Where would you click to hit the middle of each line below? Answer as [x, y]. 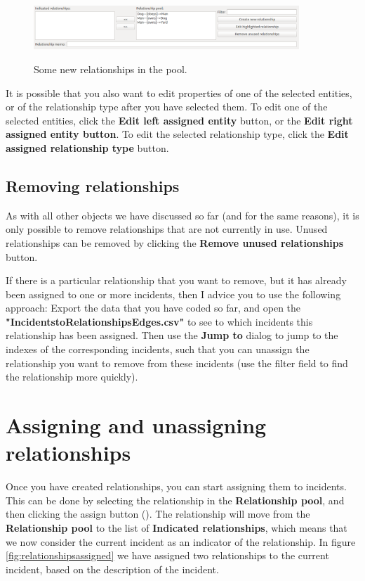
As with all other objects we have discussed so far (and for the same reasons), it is [182, 215]
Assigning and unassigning [136, 425]
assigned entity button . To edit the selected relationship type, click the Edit [177, 134]
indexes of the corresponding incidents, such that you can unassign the [158, 349]
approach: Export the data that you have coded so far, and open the [153, 308]
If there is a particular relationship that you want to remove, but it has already [176, 280]
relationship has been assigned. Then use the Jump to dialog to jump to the [172, 335]
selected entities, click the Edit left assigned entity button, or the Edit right [179, 120]
